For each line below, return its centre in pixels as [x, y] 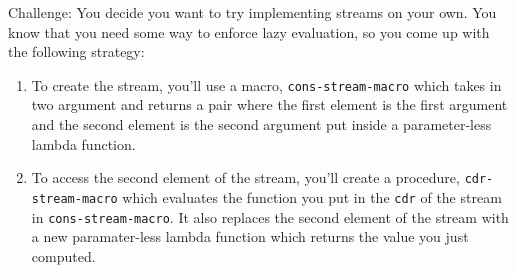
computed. [63, 255]
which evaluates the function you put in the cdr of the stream [312, 196]
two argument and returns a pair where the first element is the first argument [269, 104]
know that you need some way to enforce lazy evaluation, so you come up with [249, 31]
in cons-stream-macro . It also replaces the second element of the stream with [270, 216]
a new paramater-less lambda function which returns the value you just [250, 236]
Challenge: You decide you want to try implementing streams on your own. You [252, 12]
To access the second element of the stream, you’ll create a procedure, [245, 177]
